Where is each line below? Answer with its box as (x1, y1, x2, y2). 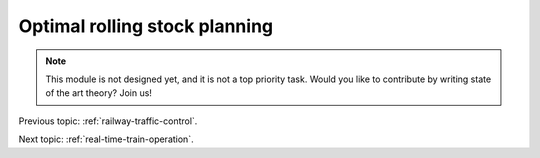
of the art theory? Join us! (45, 87, 152, 99)
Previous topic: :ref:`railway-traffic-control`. (18, 115, 198, 127)
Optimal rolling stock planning (18, 15, 274, 37)
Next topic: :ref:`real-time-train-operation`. (18, 133, 194, 145)
